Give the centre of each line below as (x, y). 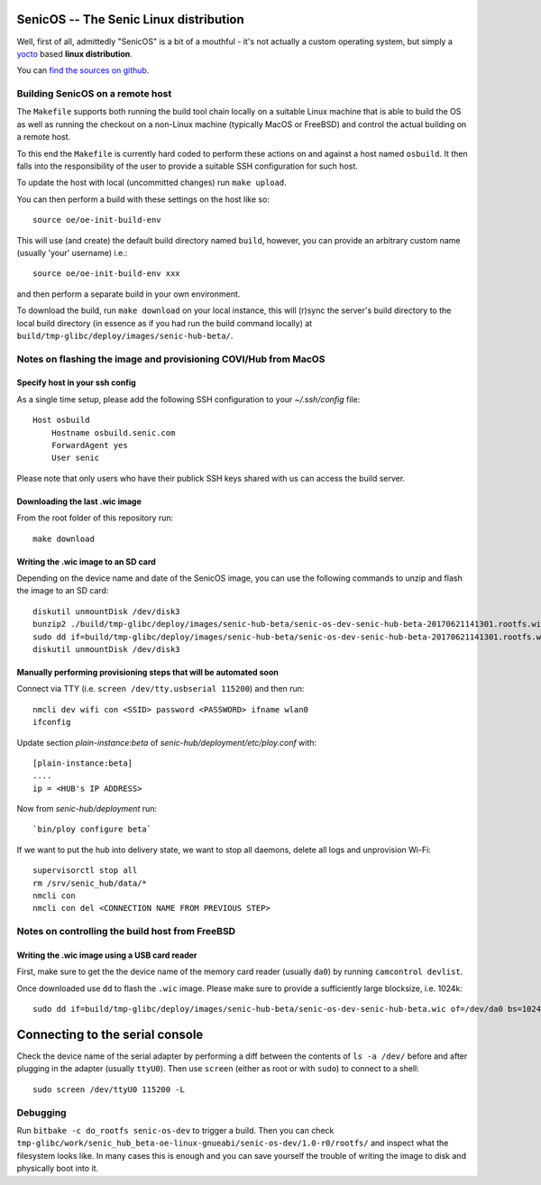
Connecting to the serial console (110, 1034)
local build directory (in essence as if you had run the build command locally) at (165, 323)
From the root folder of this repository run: (95, 518)
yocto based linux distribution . (74, 53)
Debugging (41, 1112)
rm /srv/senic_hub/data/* (90, 883)
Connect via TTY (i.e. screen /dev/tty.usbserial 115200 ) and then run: (160, 689)
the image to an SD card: (63, 591)
